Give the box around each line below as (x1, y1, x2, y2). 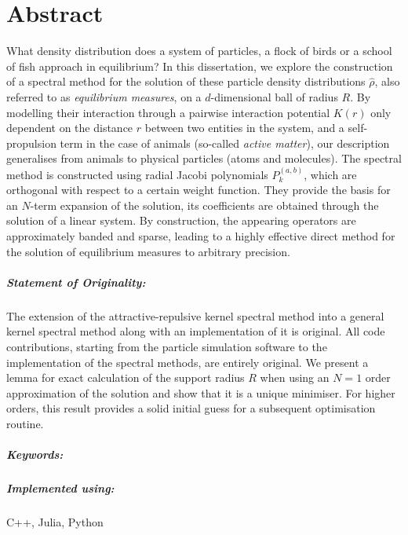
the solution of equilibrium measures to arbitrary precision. (6, 243, 290, 259)
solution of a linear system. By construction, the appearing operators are (6, 212, 356, 229)
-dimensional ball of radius (210, 88, 338, 104)
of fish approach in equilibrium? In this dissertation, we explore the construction (6, 57, 393, 74)
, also (374, 73, 400, 90)
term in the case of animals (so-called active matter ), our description (60, 134, 390, 151)
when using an (260, 369, 330, 386)
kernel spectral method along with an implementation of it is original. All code (6, 323, 385, 339)
